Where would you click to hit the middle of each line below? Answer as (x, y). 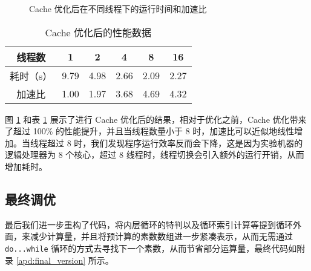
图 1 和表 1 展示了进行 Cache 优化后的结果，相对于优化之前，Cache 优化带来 (156, 119)
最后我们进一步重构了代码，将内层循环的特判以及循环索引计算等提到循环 (149, 224)
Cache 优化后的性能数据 (98, 32)
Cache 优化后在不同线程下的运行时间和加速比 (118, 8)
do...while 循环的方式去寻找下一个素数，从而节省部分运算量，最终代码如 (151, 248)
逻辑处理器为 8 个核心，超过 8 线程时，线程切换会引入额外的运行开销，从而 (155, 155)
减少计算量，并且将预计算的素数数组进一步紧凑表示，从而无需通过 (161, 236)
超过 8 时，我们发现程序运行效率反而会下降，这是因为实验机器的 (175, 142)
